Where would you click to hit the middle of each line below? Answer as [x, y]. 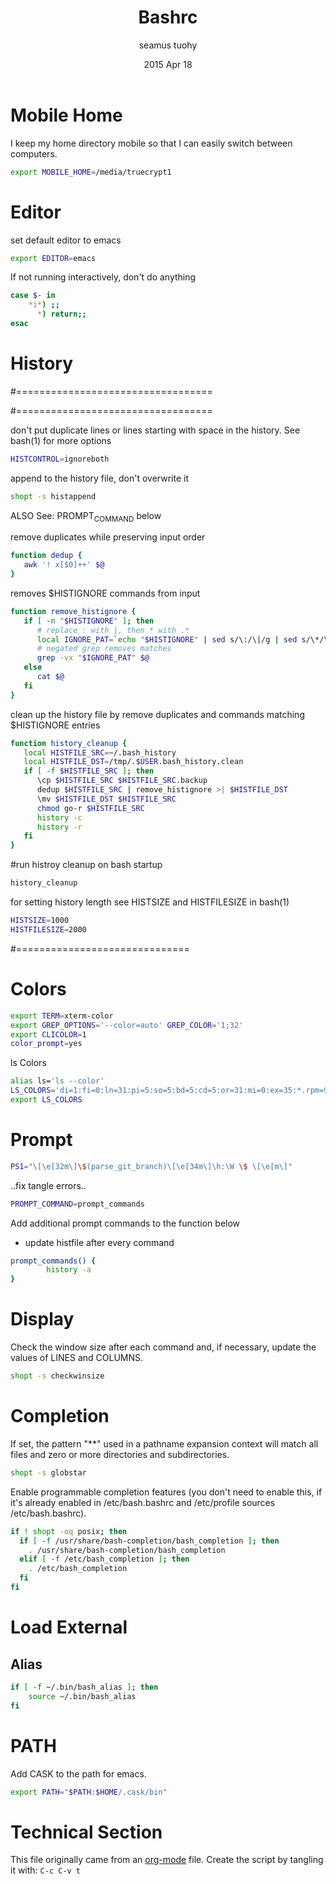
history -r [59, 827]
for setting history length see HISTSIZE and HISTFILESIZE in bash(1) [150, 902]
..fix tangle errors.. [48, 1185]
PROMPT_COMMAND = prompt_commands [77, 1204]
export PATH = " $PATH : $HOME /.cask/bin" [89, 1792]
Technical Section [86, 1832]
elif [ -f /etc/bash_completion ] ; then [104, 1559]
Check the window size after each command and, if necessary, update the [163, 1347]
